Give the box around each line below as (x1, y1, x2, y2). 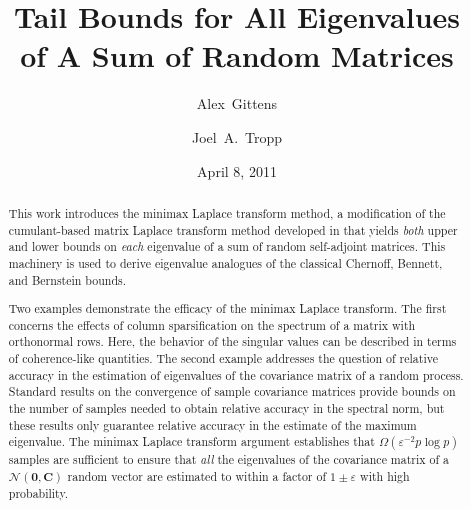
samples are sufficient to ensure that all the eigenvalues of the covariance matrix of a (8, 451, 450, 468)
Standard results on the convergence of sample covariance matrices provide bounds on (8, 383, 456, 400)
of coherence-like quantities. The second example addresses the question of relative (8, 350, 438, 367)
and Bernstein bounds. (8, 271, 127, 288)
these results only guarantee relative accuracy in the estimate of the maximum (8, 416, 417, 433)
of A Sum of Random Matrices (20, 35, 454, 76)
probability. (8, 484, 68, 501)
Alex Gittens (196, 93, 278, 114)
